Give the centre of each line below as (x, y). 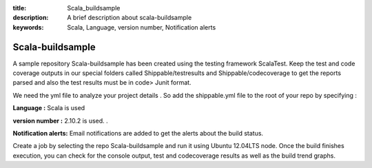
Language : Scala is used (49, 108)
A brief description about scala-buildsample (130, 18)
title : (20, 8)
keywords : (28, 27)
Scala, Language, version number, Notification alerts (142, 27)
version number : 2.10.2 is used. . (60, 120)
